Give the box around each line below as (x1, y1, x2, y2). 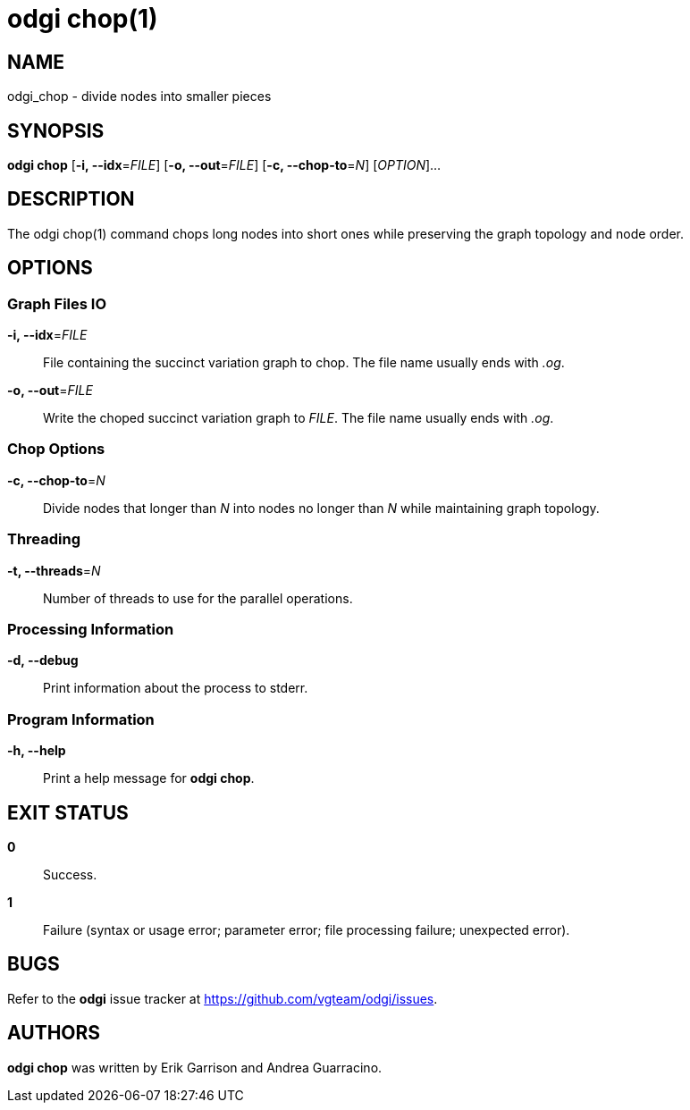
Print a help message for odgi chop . (43, 770, 255, 786)
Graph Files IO (7, 294, 107, 313)
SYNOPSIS (7, 119, 105, 142)
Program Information (7, 710, 155, 728)
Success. (43, 866, 97, 882)
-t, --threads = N (7, 562, 101, 578)
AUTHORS (7, 1022, 101, 1045)
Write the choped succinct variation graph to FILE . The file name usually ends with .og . (43, 410, 554, 426)
